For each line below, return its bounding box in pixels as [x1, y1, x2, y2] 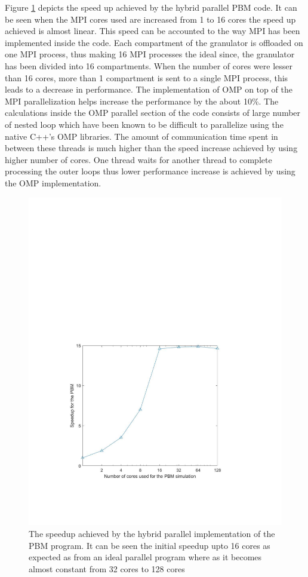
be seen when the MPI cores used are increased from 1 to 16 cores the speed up [5, 13, 296, 25]
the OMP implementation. [5, 176, 101, 189]
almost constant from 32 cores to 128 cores [29, 562, 185, 575]
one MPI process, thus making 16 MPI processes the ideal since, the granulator [5, 48, 295, 60]
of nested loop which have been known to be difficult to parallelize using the [5, 118, 284, 130]
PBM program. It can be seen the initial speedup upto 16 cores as [29, 539, 270, 551]
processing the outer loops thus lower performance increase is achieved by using [5, 165, 295, 177]
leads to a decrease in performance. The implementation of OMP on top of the [5, 83, 292, 96]
